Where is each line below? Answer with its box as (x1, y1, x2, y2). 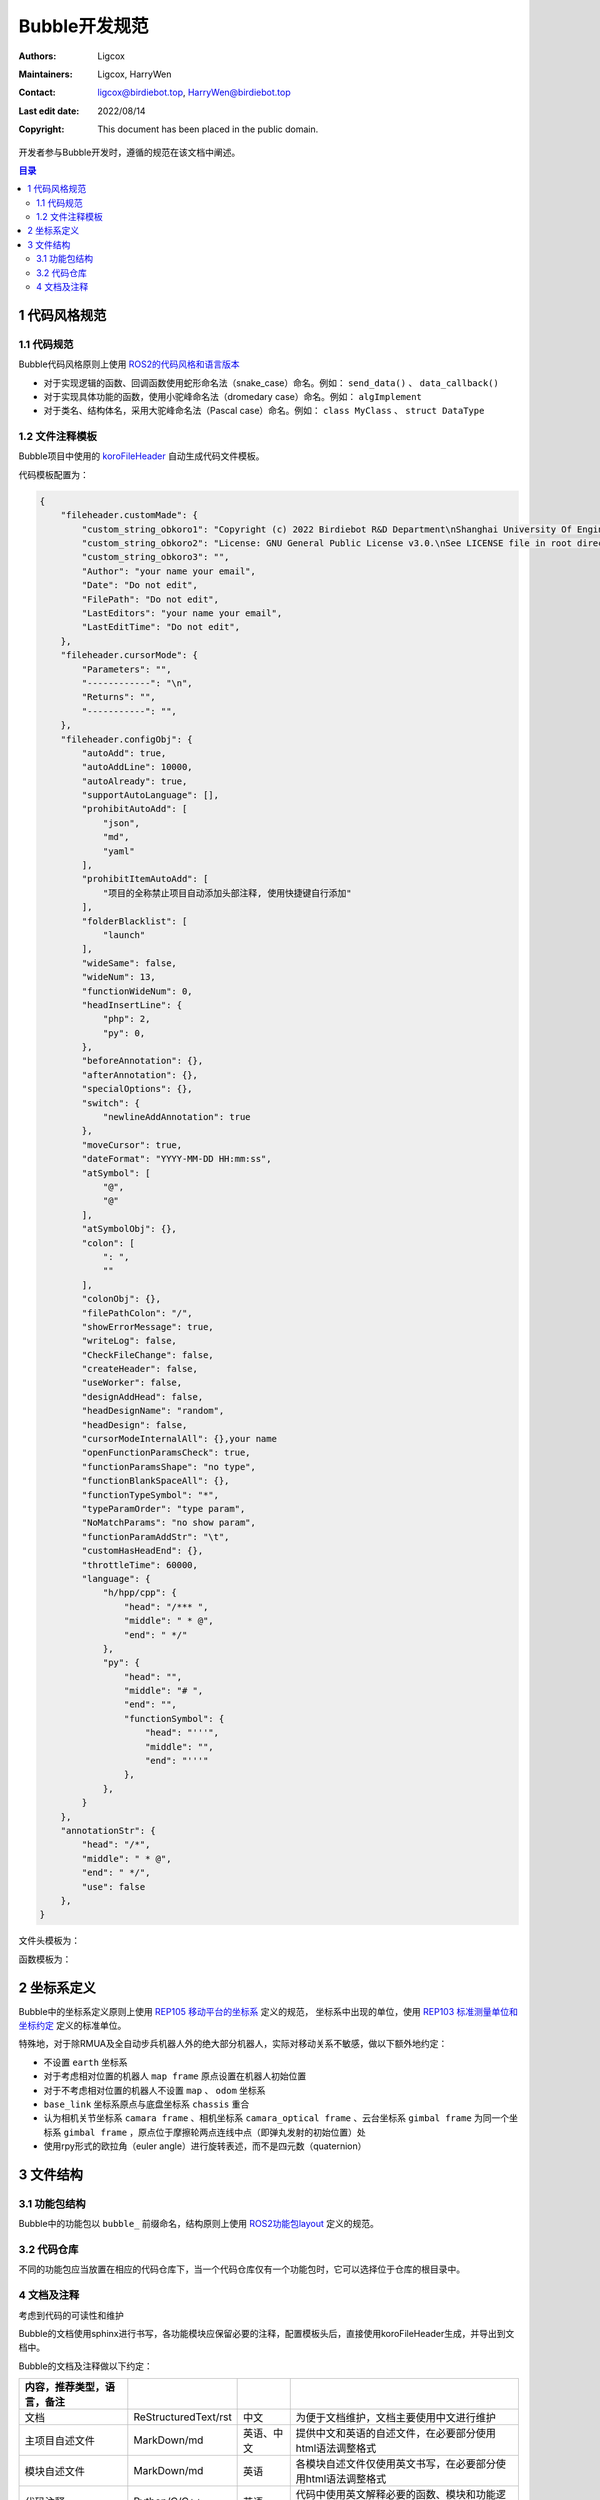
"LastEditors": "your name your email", (81, 607, 283, 619)
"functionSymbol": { (123, 1713, 225, 1724)
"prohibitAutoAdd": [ (81, 803, 188, 815)
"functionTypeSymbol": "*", (81, 1489, 220, 1500)
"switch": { (81, 1097, 140, 1109)
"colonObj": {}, (81, 1293, 162, 1305)
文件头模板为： (18, 1935, 80, 1947)
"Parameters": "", (81, 663, 172, 675)
